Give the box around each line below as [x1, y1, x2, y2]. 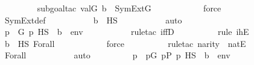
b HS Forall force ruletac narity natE [4, 37, 246, 49]
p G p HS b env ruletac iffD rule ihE [4, 25, 249, 38]
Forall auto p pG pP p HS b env [4, 49, 230, 61]
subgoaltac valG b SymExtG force [37, 2, 221, 14]
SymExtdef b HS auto [4, 13, 182, 26]
